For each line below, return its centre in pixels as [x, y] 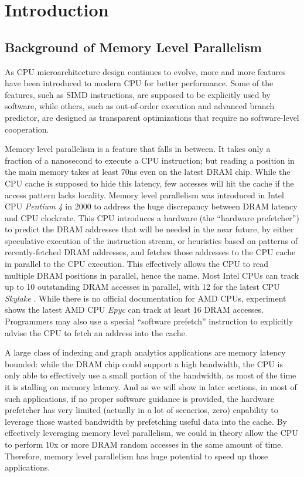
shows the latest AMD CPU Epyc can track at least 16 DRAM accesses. [134, 309]
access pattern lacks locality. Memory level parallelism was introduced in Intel [144, 194]
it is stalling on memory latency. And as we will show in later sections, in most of [151, 387]
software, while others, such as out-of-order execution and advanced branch [140, 106]
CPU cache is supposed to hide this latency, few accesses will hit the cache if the [149, 183]
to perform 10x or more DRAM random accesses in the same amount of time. [144, 444]
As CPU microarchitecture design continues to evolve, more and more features [145, 71]
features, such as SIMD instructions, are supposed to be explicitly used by [138, 94]
